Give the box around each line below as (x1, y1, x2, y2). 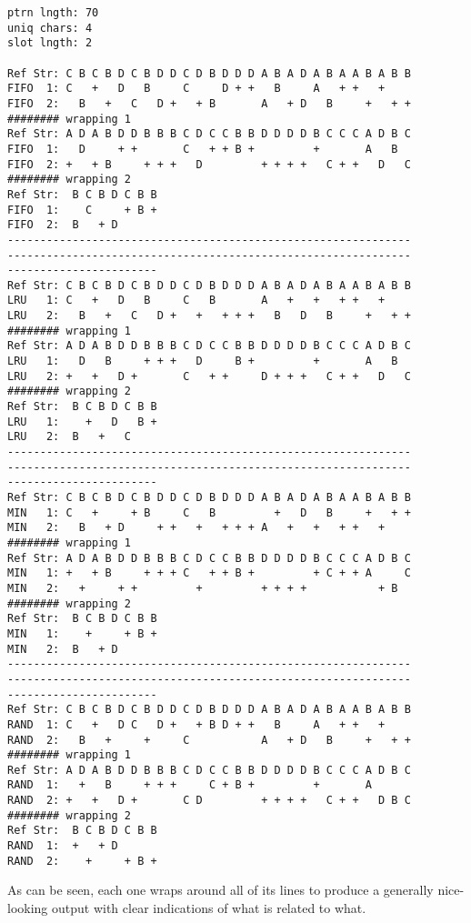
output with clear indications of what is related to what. (52, 898, 366, 917)
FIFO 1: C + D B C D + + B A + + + (7, 82, 386, 95)
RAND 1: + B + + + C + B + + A (7, 778, 372, 792)
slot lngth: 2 (7, 36, 93, 50)
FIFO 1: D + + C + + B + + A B (7, 142, 398, 156)
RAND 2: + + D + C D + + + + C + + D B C (7, 794, 411, 808)
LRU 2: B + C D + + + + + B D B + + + (7, 309, 411, 323)
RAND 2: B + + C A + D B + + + (7, 733, 411, 747)
